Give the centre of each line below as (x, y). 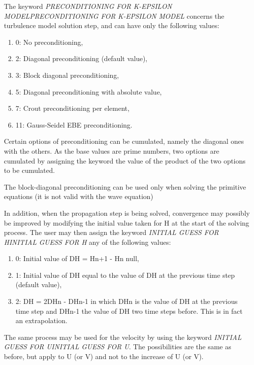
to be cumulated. (30, 170)
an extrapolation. (41, 320)
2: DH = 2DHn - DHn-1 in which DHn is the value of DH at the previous (127, 301)
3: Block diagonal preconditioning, (67, 75)
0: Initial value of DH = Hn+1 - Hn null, (77, 258)
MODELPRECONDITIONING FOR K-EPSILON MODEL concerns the (114, 16)
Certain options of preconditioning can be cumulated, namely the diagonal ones (124, 141)
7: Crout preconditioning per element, (72, 108)
